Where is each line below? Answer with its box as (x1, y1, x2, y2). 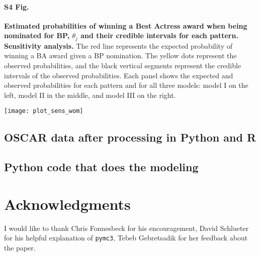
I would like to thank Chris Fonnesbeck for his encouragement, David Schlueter (4, 222, 249, 233)
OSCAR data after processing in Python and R (4, 130, 256, 145)
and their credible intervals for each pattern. (80, 30, 238, 41)
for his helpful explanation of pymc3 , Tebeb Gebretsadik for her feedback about (4, 232, 248, 243)
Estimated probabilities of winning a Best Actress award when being (4, 20, 247, 31)
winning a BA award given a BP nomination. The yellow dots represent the (4, 50, 237, 61)
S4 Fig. (4, 1, 29, 12)
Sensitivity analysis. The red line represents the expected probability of (4, 40, 232, 51)
